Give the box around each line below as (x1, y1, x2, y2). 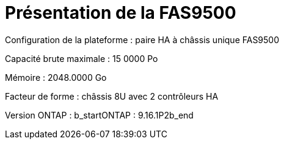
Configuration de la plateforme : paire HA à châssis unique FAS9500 (5, 34, 280, 45)
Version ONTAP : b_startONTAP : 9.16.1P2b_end (5, 109, 194, 120)
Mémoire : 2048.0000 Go (5, 72, 107, 83)
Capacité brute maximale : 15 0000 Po (5, 53, 158, 64)
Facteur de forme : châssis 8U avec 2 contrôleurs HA (5, 91, 219, 101)
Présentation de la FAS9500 (5, 2, 236, 23)
